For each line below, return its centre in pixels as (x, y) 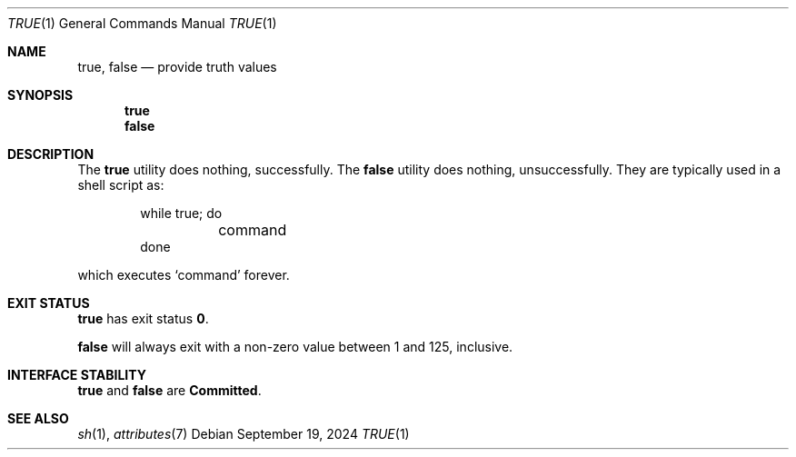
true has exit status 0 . (143, 318)
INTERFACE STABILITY (77, 375)
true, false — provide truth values (177, 67)
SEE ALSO (38, 418)
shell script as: (121, 185)
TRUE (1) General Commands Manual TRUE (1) (142, 23)
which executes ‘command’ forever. (184, 275)
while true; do (181, 213)
